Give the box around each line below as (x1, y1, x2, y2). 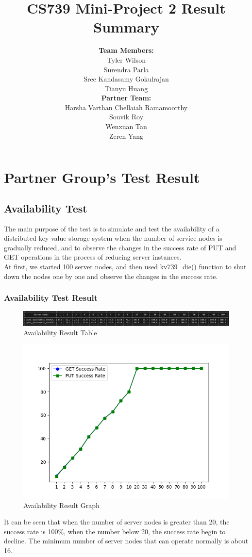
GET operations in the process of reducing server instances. (4, 252, 182, 262)
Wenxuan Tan (105, 121, 147, 131)
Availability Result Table (23, 328, 97, 338)
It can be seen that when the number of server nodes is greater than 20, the (4, 517, 230, 527)
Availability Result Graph (23, 500, 100, 510)
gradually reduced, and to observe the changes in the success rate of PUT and (4, 242, 236, 252)
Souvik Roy (109, 112, 144, 122)
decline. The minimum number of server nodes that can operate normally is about (4, 536, 249, 546)
